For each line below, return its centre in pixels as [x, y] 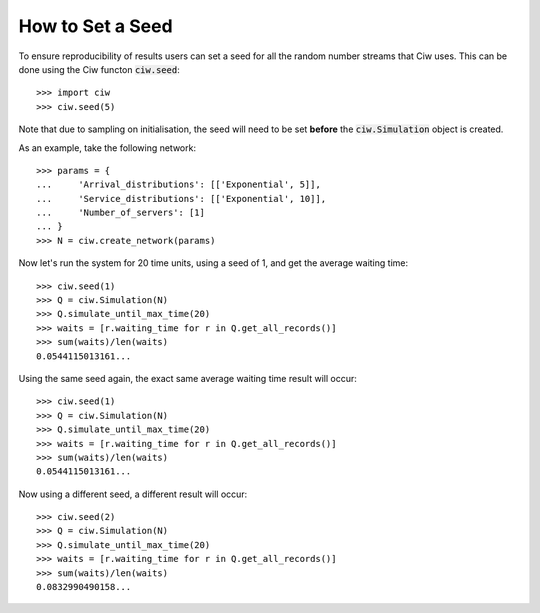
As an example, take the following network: [107, 147]
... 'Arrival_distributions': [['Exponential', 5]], [179, 184]
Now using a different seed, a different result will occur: [133, 494]
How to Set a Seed [96, 26]
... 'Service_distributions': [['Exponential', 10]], [181, 198]
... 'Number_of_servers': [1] [120, 213]
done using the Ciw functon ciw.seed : [99, 69]
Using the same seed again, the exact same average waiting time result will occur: [187, 378]
